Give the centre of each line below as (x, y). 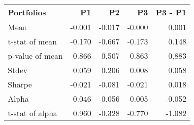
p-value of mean (35, 56)
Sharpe (20, 84)
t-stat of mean (32, 41)
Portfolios (27, 12)
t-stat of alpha (33, 113)
